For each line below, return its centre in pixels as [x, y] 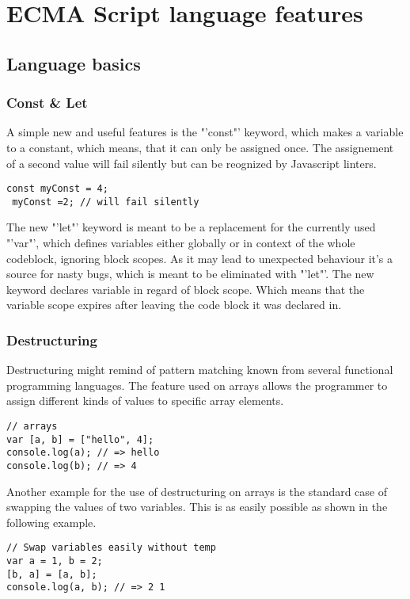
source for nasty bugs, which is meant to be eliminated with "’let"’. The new [190, 274]
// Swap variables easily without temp [111, 548]
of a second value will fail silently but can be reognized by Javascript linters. [192, 163]
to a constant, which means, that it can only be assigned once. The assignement [200, 147]
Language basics [74, 63]
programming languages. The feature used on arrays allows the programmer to [197, 385]
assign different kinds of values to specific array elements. [145, 401]
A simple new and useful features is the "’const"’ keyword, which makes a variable [205, 132]
